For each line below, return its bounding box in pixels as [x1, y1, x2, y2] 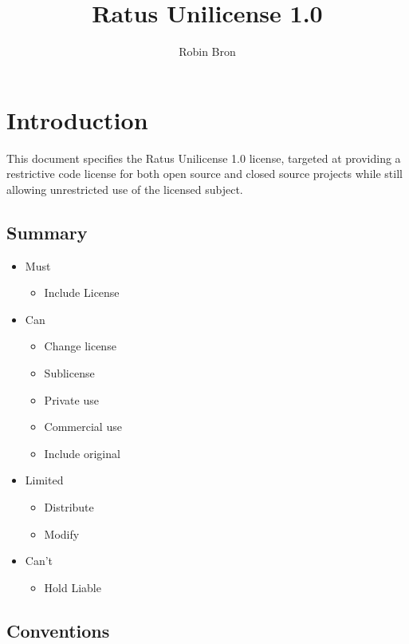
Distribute [44, 498, 94, 515]
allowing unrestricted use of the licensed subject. [6, 180, 243, 197]
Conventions [6, 618, 110, 642]
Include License [44, 284, 120, 301]
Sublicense [44, 365, 95, 381]
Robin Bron [179, 43, 236, 60]
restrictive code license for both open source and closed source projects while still [6, 165, 403, 182]
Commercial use [44, 418, 122, 435]
